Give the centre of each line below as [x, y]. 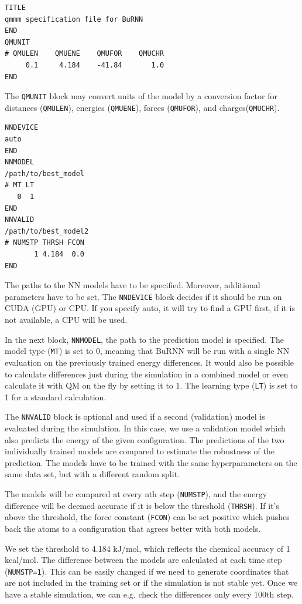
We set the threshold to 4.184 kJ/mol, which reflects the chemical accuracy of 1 [147, 548]
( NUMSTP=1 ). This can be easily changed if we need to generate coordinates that [147, 571]
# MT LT [20, 185]
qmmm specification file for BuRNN [74, 19]
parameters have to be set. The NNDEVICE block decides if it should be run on [143, 296]
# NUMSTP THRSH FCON [45, 243]
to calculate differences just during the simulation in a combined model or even [147, 374]
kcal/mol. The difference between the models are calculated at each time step [143, 560]
